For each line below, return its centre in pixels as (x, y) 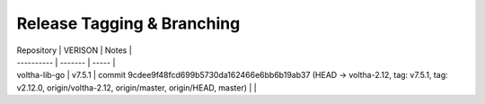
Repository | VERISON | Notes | (74, 50)
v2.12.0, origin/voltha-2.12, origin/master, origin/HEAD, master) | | (137, 87)
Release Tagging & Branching (128, 23)
